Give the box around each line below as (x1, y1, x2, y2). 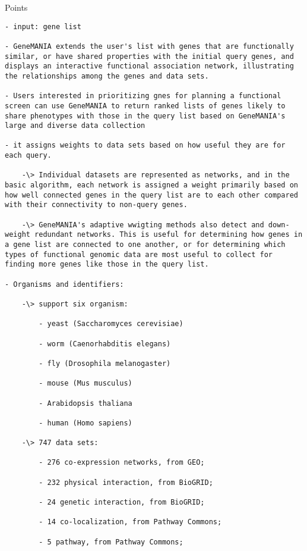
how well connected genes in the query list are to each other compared (5, 190, 298, 199)
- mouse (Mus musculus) (39, 379, 132, 388)
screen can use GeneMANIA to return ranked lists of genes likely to (5, 101, 286, 110)
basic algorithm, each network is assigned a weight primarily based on (5, 181, 298, 190)
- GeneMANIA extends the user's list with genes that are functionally (5, 42, 294, 51)
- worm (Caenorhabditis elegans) (39, 339, 171, 348)
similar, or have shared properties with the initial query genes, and (5, 52, 294, 61)
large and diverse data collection (5, 121, 145, 130)
